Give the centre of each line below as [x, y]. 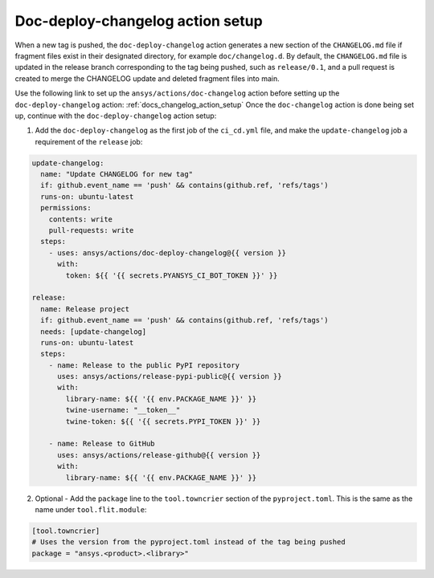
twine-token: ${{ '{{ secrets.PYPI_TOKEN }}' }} [163, 421]
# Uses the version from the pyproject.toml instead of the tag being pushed [188, 542]
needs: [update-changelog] [94, 332]
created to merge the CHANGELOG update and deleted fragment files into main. [147, 78]
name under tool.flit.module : [91, 509]
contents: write [80, 219]
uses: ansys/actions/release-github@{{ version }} [159, 455]
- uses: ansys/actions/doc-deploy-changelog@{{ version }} [168, 252]
